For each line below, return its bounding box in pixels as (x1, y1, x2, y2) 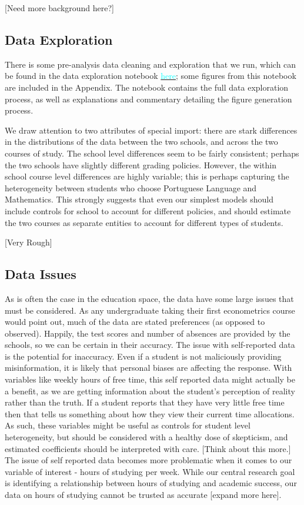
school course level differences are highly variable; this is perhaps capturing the (5, 170, 289, 182)
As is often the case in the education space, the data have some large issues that (5, 292, 294, 304)
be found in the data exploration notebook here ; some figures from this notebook (5, 69, 296, 82)
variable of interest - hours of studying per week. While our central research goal (5, 465, 295, 477)
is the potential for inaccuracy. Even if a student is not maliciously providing (5, 350, 282, 362)
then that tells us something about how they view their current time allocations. (5, 407, 295, 420)
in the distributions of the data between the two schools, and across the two (5, 135, 278, 148)
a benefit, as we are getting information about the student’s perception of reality (5, 384, 295, 397)
